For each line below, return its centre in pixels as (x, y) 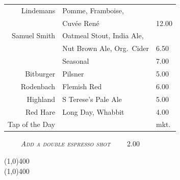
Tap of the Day (32, 124)
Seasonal (76, 61)
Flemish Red (82, 86)
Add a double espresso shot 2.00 (80, 144)
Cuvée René (81, 23)
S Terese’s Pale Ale (92, 99)
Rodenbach (38, 86)
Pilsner (73, 73)
